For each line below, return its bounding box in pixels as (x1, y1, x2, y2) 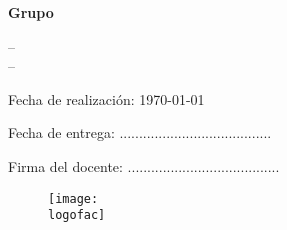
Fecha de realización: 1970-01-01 (8, 88, 205, 109)
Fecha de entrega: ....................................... (8, 122, 272, 143)
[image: (48, 191, 99, 206)
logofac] (48, 208, 106, 223)
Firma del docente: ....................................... (8, 155, 280, 176)
